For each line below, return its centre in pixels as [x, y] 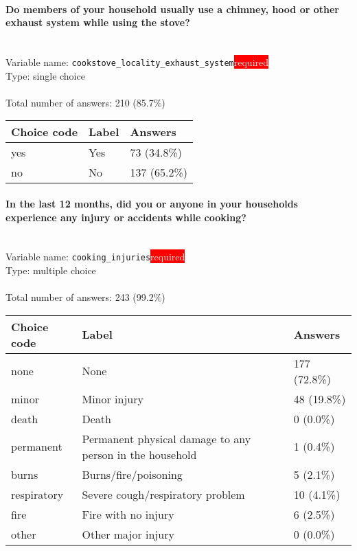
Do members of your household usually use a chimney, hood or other [172, 9]
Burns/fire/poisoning [132, 474]
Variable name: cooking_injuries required [95, 257]
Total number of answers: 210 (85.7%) [85, 102]
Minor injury [113, 398]
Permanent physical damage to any [166, 438]
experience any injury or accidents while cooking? [126, 217]
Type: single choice [45, 75]
